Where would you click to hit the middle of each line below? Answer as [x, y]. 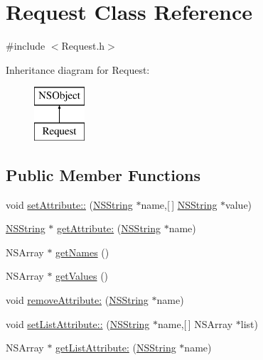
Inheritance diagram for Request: [78, 69]
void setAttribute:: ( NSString [69, 204]
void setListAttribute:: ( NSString [78, 323]
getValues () [82, 276]
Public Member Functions [103, 174]
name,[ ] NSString [179, 204]
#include [26, 46]
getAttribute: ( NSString [109, 228]
